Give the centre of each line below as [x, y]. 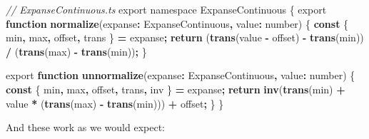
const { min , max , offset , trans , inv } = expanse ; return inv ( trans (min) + [176, 89]
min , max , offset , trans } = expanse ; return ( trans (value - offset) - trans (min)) [185, 37]
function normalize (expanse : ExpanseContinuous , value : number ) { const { [177, 23]
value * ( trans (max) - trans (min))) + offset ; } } [115, 103]
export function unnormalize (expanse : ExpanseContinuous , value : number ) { [181, 75]
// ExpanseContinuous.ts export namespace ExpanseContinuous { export [166, 9]
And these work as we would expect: [85, 127]
